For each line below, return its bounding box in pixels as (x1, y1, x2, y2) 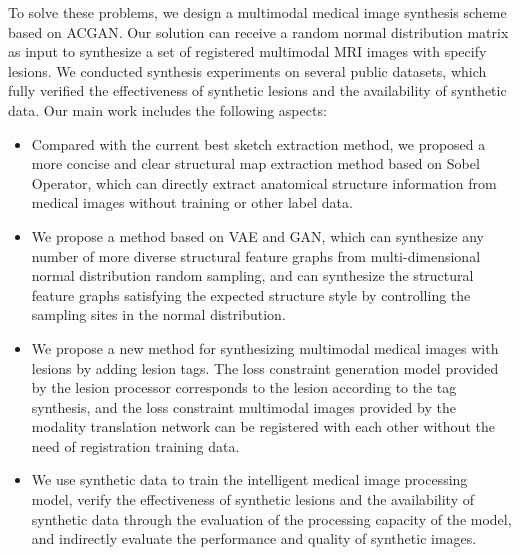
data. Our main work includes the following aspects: (8, 99, 327, 120)
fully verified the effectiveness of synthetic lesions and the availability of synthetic (8, 80, 507, 101)
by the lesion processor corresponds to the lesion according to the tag (31, 377, 457, 398)
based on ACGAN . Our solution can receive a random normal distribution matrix (8, 21, 509, 42)
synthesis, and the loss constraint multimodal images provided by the (31, 396, 456, 417)
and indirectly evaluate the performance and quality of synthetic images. (31, 528, 477, 549)
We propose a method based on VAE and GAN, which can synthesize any (31, 225, 484, 246)
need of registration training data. (31, 435, 240, 456)
